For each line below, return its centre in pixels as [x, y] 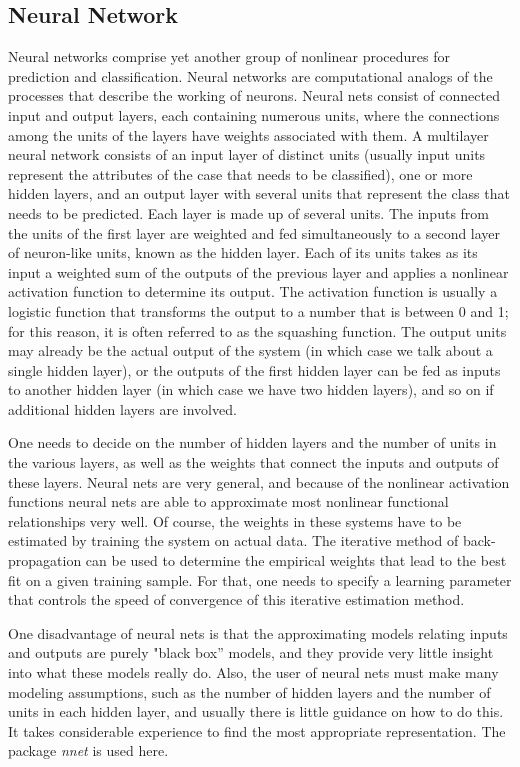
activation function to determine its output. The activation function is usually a [253, 291]
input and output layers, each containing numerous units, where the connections [254, 114]
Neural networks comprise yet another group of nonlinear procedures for [229, 56]
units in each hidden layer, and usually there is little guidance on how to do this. [256, 711]
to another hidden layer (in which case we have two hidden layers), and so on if [251, 389]
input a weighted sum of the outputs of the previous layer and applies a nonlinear [258, 271]
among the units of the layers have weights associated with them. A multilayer [248, 134]
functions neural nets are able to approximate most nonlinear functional [228, 501]
